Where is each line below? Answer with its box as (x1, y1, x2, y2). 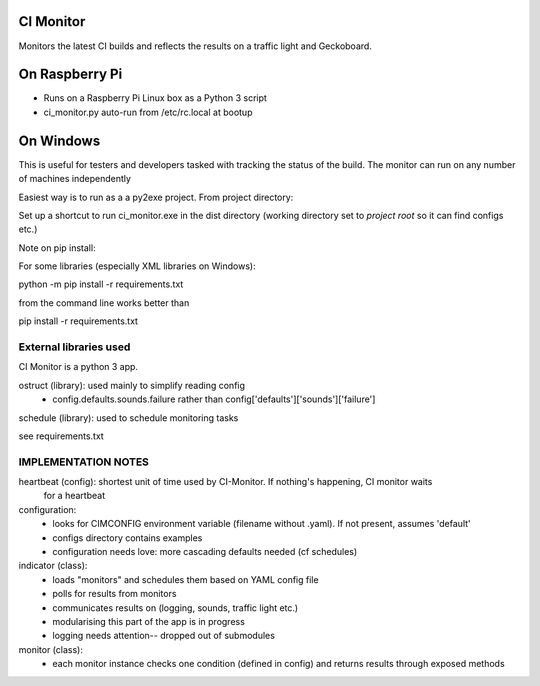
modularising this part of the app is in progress (52, 615, 245, 627)
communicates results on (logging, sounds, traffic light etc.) (52, 601, 299, 614)
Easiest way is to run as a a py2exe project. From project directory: (18, 191, 294, 203)
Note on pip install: (18, 241, 96, 254)
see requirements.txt (18, 430, 104, 442)
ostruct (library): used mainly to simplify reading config (18, 379, 245, 391)
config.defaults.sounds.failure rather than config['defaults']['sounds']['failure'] (52, 393, 376, 405)
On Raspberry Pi (18, 66, 123, 83)
